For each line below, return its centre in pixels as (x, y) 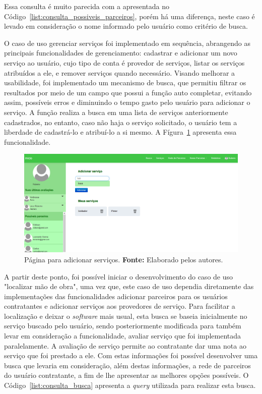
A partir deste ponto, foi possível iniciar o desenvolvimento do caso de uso (119, 276)
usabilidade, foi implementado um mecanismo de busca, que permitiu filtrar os (125, 82)
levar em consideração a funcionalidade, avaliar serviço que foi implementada (123, 336)
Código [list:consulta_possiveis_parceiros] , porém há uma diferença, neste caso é (129, 16)
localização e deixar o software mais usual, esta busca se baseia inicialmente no (126, 316)
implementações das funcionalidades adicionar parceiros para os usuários (116, 296)
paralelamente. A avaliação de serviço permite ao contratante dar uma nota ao (125, 345)
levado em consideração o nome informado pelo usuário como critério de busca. (126, 26)
